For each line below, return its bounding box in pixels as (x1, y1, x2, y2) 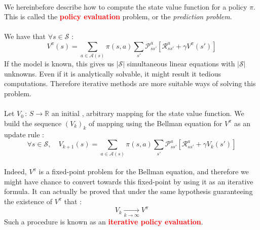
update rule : (4, 129, 45, 139)
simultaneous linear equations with (127, 58, 235, 69)
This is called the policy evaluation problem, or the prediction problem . (4, 11, 232, 22)
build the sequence (4, 118, 62, 128)
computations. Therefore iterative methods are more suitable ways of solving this (4, 78, 256, 89)
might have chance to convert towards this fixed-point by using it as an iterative (4, 176, 253, 186)
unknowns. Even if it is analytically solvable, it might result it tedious (4, 68, 221, 79)
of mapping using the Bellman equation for (89, 118, 222, 128)
